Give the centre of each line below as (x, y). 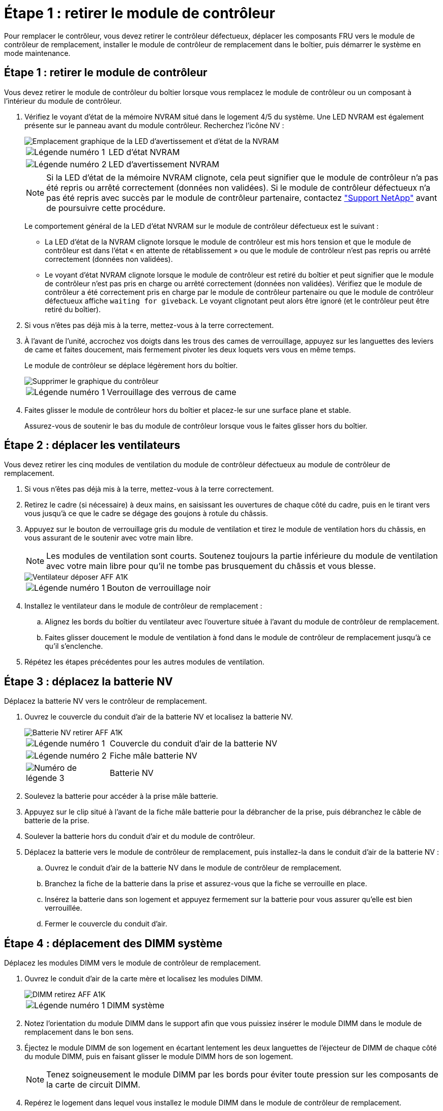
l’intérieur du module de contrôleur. (63, 101)
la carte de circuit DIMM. (93, 1085)
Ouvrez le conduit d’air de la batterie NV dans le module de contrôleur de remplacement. (193, 868)
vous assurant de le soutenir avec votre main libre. (109, 538)
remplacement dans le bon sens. (79, 1032)
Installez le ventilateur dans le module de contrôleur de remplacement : (143, 606)
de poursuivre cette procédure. (106, 208)
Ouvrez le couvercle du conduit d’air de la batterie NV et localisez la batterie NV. (159, 717)
